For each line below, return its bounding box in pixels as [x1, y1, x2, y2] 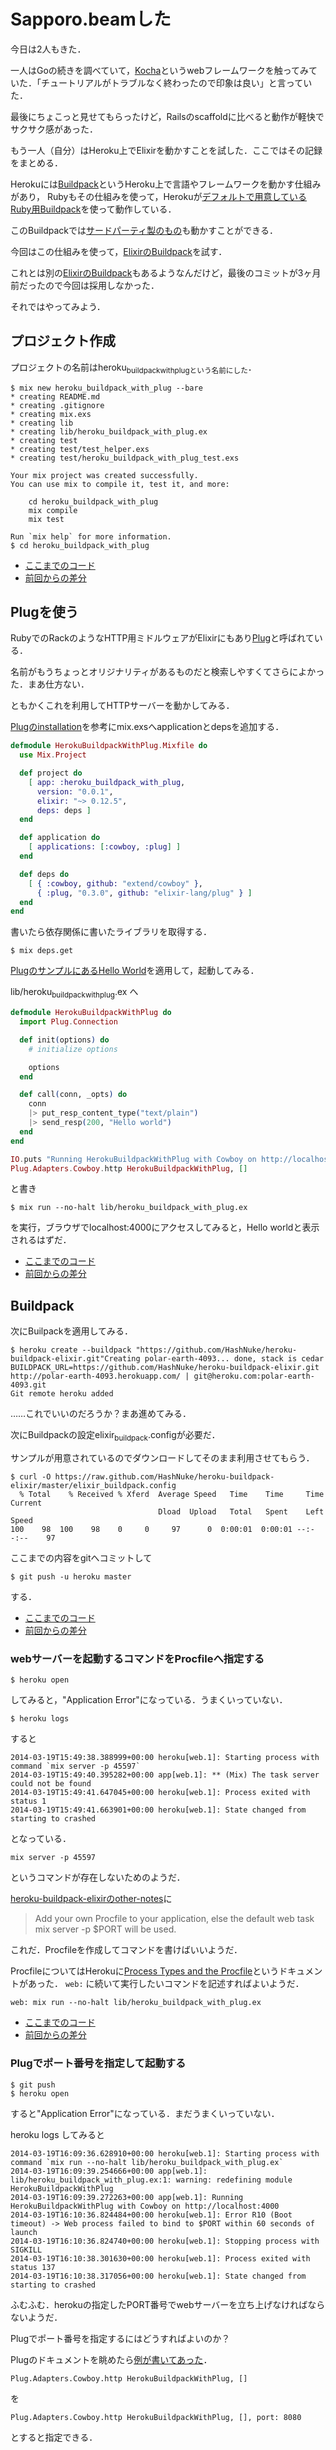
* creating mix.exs [10, 409, 92, 419]
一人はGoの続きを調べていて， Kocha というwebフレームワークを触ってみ [10, 64, 310, 76]
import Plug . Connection [19, 1017, 118, 1027]
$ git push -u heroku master [10, 1572, 132, 1582]
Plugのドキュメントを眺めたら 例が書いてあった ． [10, 2353, 213, 2365]
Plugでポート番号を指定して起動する [10, 2056, 187, 2070]
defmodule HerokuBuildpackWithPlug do [10, 1008, 172, 1018]
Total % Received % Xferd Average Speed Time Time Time [28, 1490, 325, 1500]
